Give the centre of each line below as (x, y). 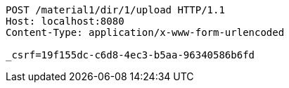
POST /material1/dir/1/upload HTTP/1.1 (115, 10)
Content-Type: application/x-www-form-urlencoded (145, 32)
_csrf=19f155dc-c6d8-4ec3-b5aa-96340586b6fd (130, 55)
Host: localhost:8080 (65, 21)
